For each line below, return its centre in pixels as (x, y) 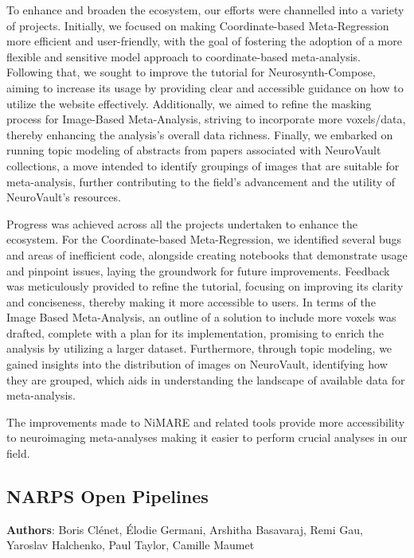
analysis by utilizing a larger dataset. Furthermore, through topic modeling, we (199, 348)
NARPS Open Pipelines (107, 496)
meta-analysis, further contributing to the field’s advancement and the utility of (201, 181)
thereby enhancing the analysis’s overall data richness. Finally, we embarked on (200, 134)
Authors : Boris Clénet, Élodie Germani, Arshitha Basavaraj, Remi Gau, (185, 529)
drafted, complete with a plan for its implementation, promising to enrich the (195, 332)
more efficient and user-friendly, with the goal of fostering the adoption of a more (204, 41)
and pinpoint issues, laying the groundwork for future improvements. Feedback (198, 270)
